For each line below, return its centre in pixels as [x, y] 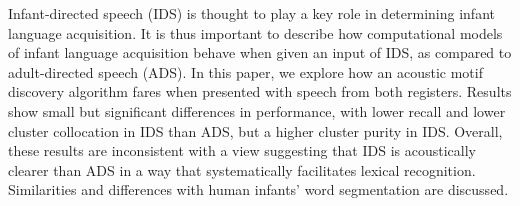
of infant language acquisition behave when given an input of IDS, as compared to [260, 52]
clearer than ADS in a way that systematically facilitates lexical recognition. [242, 169]
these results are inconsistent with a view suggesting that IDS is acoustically [242, 150]
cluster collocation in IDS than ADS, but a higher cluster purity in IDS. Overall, [255, 130]
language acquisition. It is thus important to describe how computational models [255, 32]
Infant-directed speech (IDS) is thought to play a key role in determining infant [251, 13]
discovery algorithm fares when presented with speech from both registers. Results [260, 91]
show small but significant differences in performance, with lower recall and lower [257, 110]
